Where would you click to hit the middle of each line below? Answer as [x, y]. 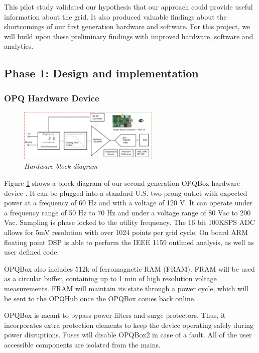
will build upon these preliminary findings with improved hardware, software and [129, 36]
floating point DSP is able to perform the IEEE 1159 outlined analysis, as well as [129, 242]
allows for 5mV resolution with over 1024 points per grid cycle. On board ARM [126, 232]
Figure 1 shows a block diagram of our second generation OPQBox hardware [122, 183]
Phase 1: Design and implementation [101, 73]
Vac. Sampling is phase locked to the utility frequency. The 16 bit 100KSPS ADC [129, 222]
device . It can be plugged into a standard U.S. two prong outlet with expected [126, 193]
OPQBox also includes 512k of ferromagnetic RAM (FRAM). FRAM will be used [129, 268]
